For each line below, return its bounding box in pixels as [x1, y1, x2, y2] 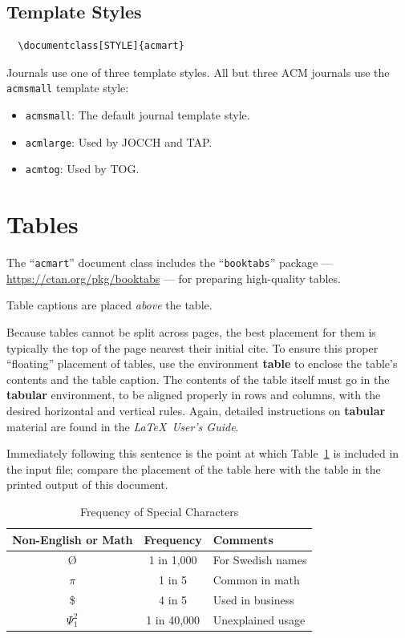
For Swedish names [213, 551, 307, 568]
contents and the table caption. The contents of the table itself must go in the [6, 370, 390, 387]
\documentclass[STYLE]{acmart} [18, 40, 184, 52]
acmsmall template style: [6, 79, 129, 96]
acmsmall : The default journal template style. [25, 107, 250, 123]
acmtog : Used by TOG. [25, 160, 140, 177]
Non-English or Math [12, 531, 133, 547]
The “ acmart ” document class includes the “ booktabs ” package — [6, 254, 333, 271]
